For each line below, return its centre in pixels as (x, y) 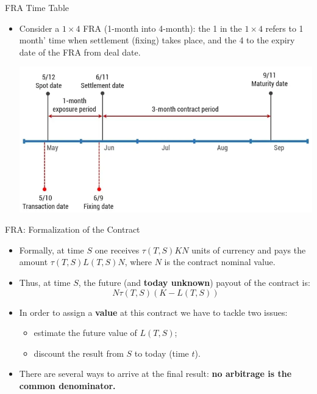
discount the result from (79, 353)
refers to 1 (284, 28)
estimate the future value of (85, 333)
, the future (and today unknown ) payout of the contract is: (194, 282)
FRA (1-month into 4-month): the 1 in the (162, 28)
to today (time (162, 353)
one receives (117, 250)
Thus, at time (45, 282)
